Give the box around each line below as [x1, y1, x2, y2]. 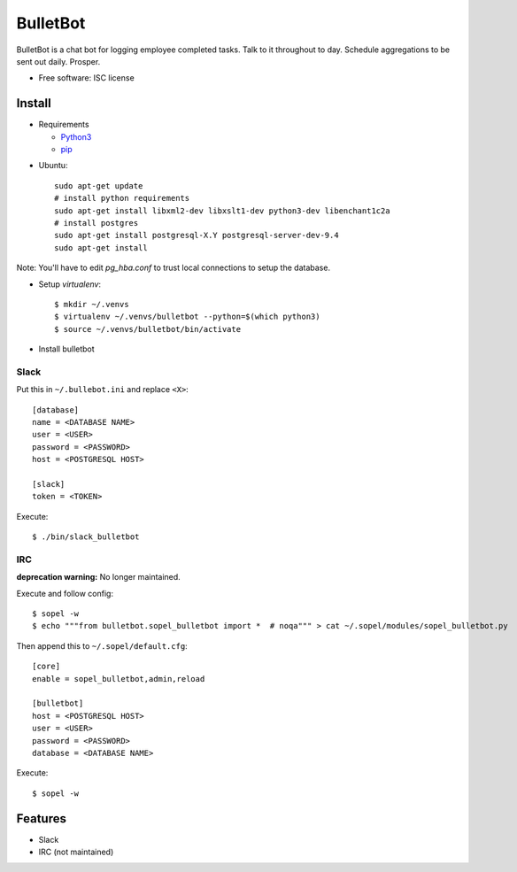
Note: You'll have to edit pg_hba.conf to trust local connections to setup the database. [16, 262, 331, 274]
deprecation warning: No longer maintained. [16, 572, 181, 583]
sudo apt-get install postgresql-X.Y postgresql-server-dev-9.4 [54, 230, 340, 241]
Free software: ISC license [38, 73, 135, 83]
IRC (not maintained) [38, 846, 114, 858]
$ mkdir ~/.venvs [54, 299, 129, 309]
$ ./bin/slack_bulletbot [32, 532, 140, 542]
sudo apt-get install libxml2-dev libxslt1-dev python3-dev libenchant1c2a [54, 205, 390, 216]
